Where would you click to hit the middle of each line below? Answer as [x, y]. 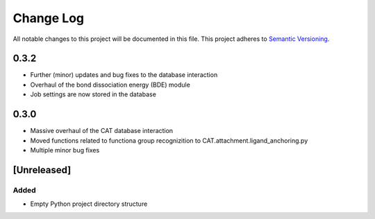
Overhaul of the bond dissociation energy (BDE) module [110, 85]
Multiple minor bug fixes [65, 150]
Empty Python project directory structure [89, 204]
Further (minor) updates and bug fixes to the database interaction [124, 75]
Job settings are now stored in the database [93, 94]
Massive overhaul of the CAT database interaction [102, 131]
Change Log [49, 18]
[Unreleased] [42, 170]
